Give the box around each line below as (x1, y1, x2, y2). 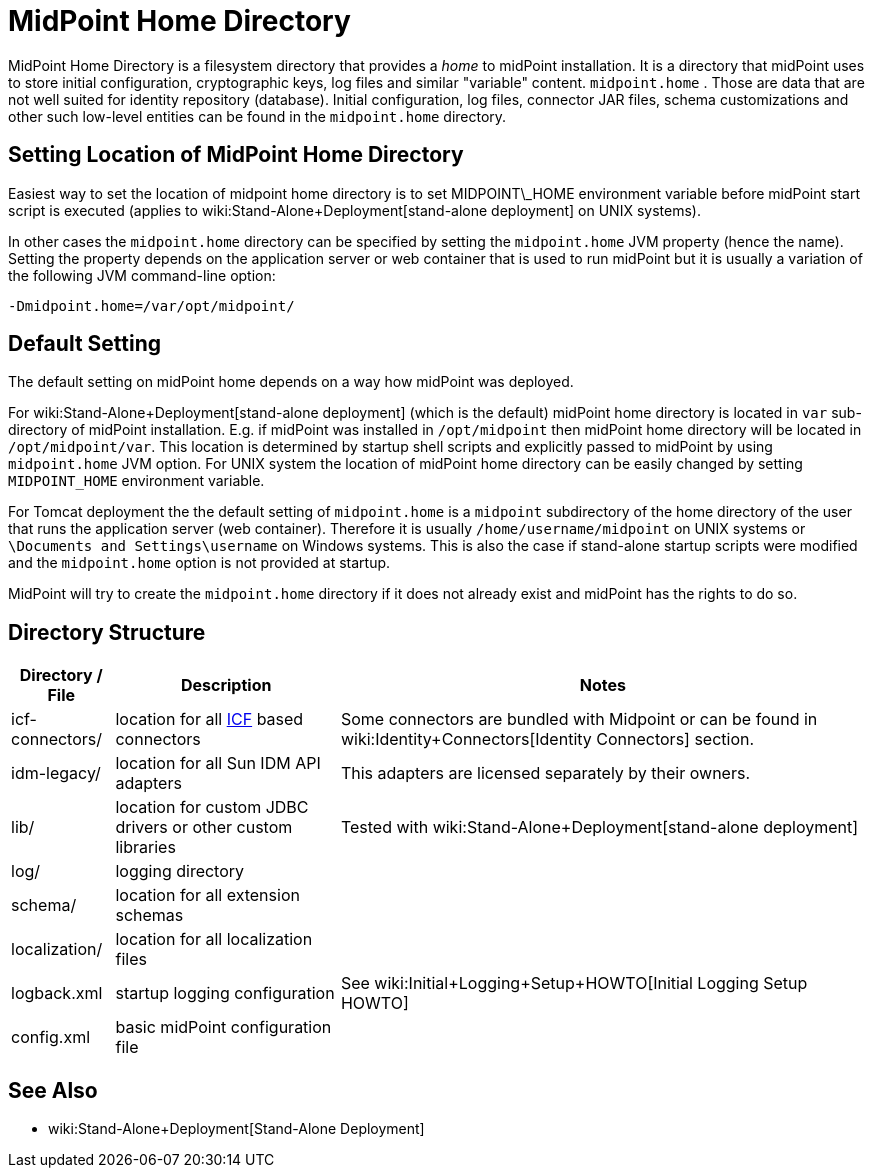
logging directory (115, 861, 245, 882)
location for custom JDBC (115, 797, 309, 818)
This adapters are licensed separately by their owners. (340, 763, 751, 784)
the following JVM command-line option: (8, 266, 276, 284)
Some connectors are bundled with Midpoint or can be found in (340, 709, 818, 730)
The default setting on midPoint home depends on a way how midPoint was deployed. (8, 373, 574, 391)
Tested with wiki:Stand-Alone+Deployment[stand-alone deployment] (340, 817, 859, 838)
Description (180, 675, 272, 696)
